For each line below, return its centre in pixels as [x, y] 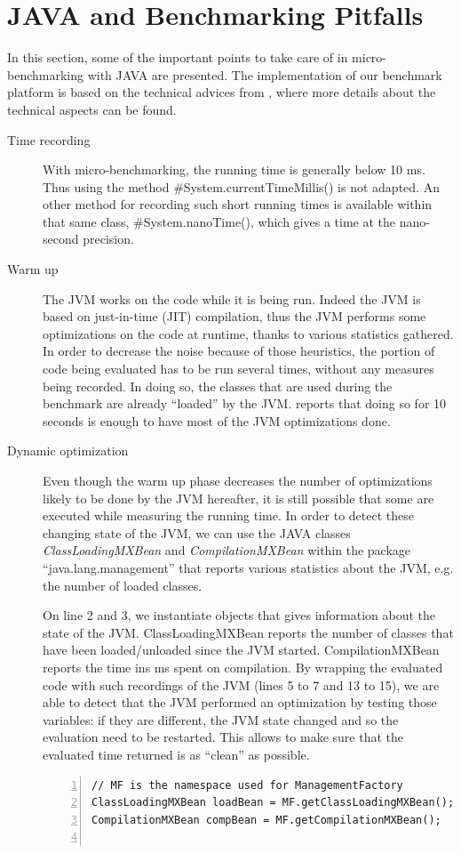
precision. [108, 239]
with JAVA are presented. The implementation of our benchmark [265, 74]
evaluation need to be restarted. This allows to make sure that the [223, 737]
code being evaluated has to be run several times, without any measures [238, 369]
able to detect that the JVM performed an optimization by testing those [240, 702]
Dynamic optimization [68, 451]
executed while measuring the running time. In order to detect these [228, 515]
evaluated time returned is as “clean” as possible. [176, 754]
